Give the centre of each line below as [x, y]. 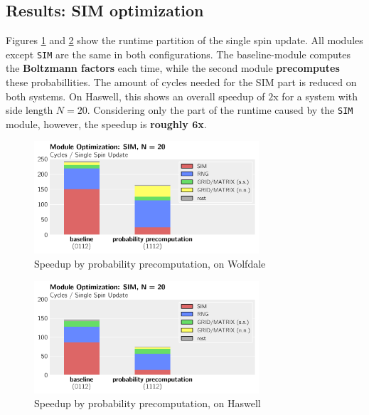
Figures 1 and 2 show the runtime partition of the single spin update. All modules [184, 40]
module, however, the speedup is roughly [97, 124]
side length [30, 110]
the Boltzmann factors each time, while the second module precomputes [173, 68]
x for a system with [316, 96]
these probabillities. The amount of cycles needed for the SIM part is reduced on [181, 82]
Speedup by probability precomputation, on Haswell [148, 403]
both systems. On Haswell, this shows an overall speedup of [135, 96]
